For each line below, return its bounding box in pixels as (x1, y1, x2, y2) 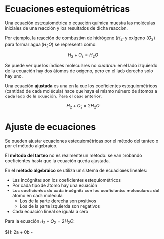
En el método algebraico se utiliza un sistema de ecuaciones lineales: (5, 167, 147, 174)
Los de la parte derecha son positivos (19, 198, 96, 204)
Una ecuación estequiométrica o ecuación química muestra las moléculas (5, 20, 156, 26)
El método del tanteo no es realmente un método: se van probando (5, 152, 142, 159)
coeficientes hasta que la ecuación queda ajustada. (5, 158, 110, 164)
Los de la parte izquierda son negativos (19, 203, 100, 209)
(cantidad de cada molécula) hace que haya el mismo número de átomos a (5, 88, 157, 94)
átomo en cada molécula (12, 193, 63, 199)
